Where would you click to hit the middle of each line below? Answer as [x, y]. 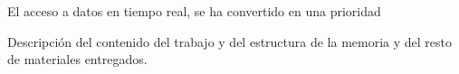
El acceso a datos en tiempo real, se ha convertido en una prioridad [194, 11]
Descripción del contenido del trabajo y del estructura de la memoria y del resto [230, 41]
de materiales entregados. [77, 59]
